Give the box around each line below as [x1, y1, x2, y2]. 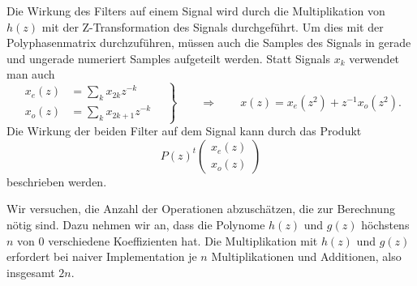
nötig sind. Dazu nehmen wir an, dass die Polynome [6, 216, 265, 233]
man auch [6, 66, 55, 83]
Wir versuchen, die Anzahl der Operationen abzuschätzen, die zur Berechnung [6, 200, 395, 217]
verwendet [349, 49, 400, 66]
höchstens [361, 216, 410, 233]
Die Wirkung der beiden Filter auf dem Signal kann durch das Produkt [6, 122, 362, 139]
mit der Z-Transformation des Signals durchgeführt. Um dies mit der [41, 18, 384, 35]
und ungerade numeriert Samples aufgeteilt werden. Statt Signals [6, 49, 330, 66]
